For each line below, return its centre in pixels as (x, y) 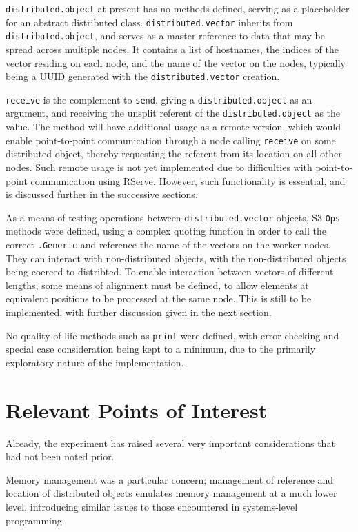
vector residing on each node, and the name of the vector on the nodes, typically (176, 62)
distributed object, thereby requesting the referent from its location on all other (174, 154)
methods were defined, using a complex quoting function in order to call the (166, 231)
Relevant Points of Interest (137, 410)
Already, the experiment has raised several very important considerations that (170, 443)
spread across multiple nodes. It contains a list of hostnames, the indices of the (172, 49)
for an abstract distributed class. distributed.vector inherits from (149, 22)
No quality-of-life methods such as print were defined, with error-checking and (172, 335)
